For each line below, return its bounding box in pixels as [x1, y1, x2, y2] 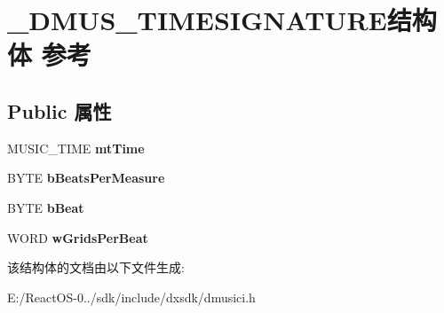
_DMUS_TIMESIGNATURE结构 [7, 2, 437, 38]
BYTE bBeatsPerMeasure [7, 168, 165, 187]
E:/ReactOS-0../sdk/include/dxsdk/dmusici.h [7, 287, 256, 306]
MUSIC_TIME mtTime [7, 138, 145, 157]
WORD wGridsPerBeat [7, 228, 148, 246]
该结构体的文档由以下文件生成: [7, 258, 185, 277]
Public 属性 [7, 97, 112, 124]
